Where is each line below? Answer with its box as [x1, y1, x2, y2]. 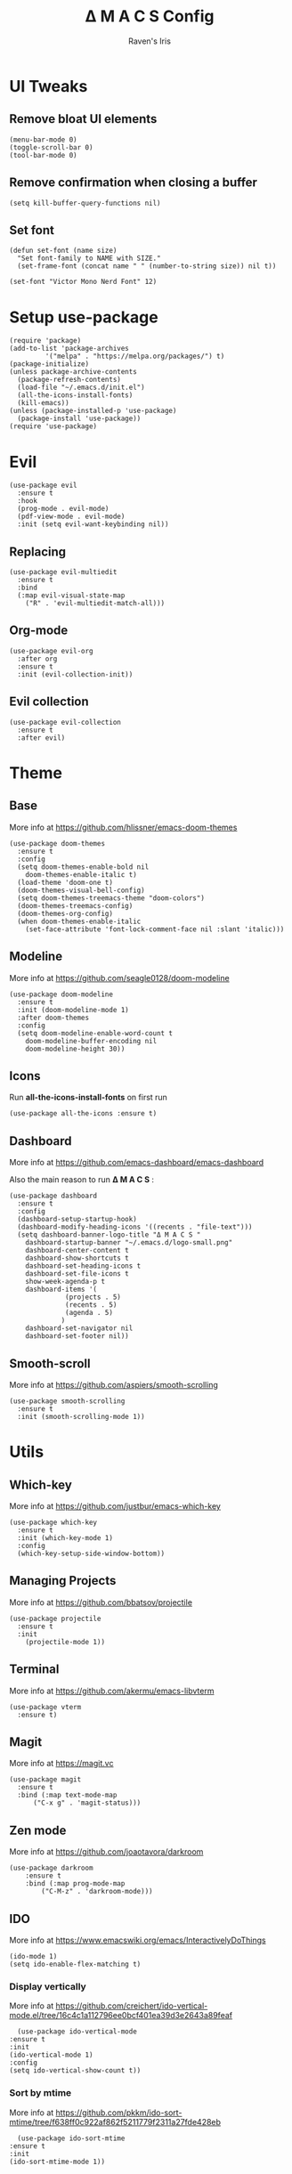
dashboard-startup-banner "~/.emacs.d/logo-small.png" [25, 1238, 233, 1247]
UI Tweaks [9, 76, 88, 96]
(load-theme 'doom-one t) [17, 878, 114, 887]
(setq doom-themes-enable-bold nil [17, 862, 150, 872]
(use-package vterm [9, 1702, 82, 1711]
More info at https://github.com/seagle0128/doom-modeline [9, 972, 230, 983]
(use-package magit [9, 1775, 82, 1784]
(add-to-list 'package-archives [9, 345, 129, 353]
